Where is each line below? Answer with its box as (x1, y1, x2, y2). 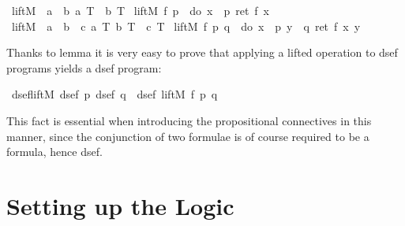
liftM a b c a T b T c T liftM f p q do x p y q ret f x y (11, 17, 361, 34)
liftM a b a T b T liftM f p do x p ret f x (11, 2, 270, 18)
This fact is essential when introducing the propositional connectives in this (6, 112, 372, 128)
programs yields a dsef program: (6, 59, 162, 76)
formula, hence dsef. (6, 143, 103, 160)
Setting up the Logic (6, 189, 234, 221)
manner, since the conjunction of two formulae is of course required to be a (6, 128, 369, 144)
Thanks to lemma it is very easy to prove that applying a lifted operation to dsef (6, 44, 398, 61)
